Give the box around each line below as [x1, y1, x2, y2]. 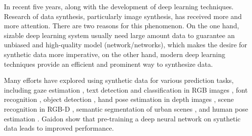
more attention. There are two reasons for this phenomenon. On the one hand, [4, 20, 239, 31]
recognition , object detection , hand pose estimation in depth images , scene [4, 94, 234, 104]
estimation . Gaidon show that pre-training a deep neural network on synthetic [4, 113, 241, 123]
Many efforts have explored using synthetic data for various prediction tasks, [4, 75, 234, 85]
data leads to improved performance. [4, 123, 114, 133]
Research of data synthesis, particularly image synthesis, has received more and [4, 11, 242, 21]
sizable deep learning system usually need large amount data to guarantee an [4, 30, 235, 40]
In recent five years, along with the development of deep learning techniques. [4, 1, 234, 11]
